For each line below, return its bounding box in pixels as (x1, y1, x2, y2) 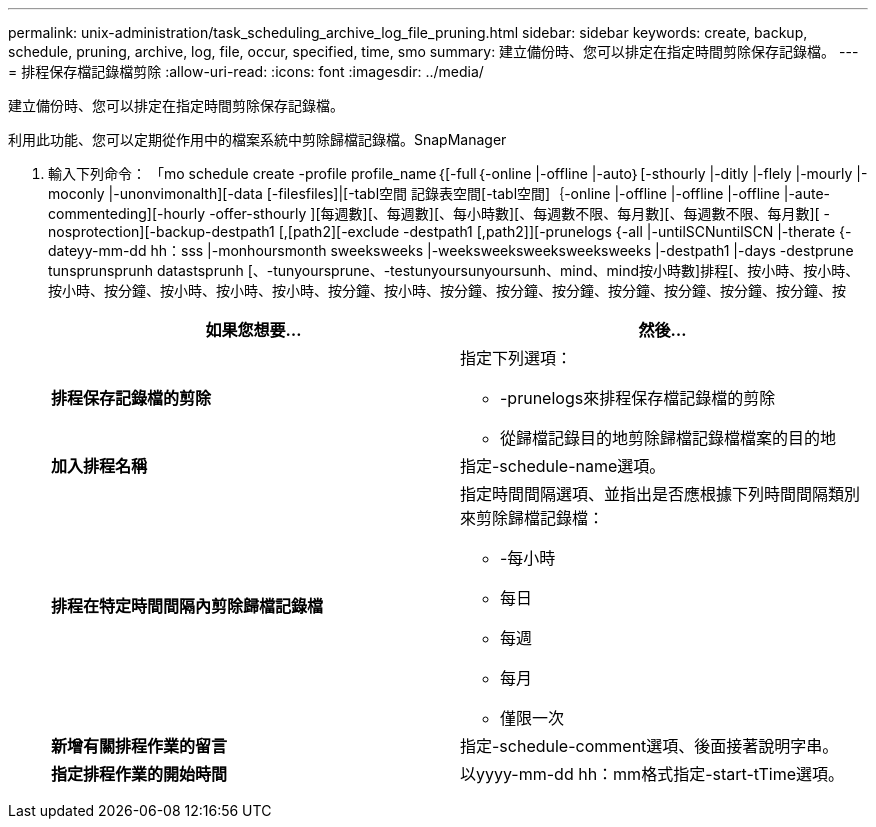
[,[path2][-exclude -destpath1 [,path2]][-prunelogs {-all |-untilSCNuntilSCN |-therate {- (278, 223, 852, 240)
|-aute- (783, 185, 831, 202)
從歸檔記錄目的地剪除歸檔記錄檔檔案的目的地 (500, 428, 837, 448)
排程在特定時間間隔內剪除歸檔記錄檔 (51, 596, 324, 616)
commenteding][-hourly (48, 205, 206, 222)
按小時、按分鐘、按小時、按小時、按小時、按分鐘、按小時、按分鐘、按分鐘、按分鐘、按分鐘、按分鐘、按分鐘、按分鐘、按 (48, 282, 846, 299)
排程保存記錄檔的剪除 (51, 388, 212, 408)
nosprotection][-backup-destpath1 (48, 223, 275, 240)
